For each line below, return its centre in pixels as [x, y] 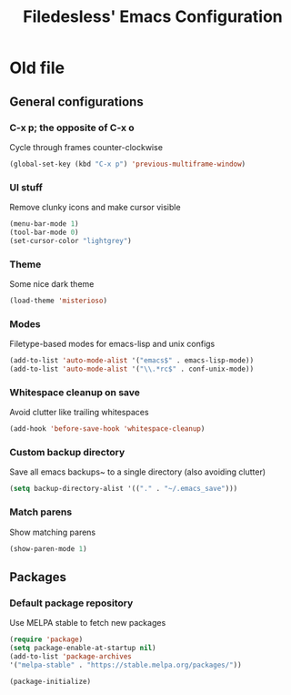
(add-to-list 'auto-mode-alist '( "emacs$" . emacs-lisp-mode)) [132, 361]
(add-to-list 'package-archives [70, 656]
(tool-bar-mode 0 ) [44, 232]
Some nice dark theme [52, 283]
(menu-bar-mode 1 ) [44, 224]
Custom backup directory [67, 452]
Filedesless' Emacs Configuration [153, 17]
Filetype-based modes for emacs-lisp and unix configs [112, 344]
